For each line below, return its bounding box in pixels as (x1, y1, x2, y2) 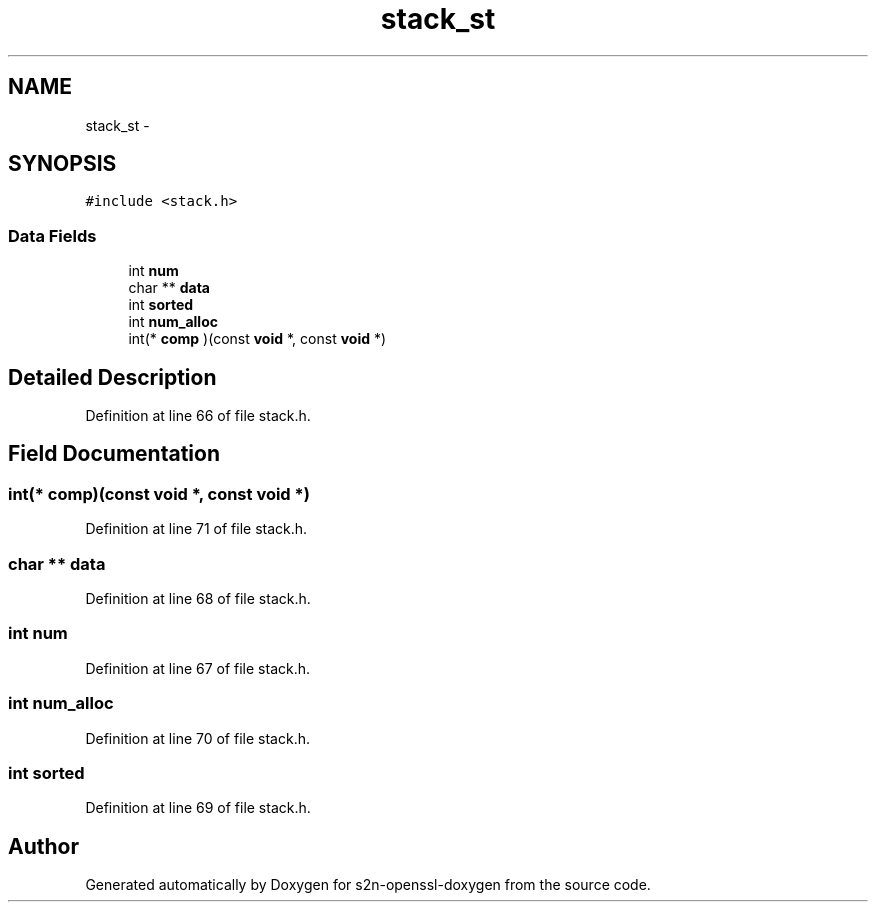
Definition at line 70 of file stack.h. (85, 729, 310, 747)
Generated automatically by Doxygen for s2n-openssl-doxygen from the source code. (85, 876, 651, 894)
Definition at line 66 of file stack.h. (85, 407, 311, 425)
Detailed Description (8, 364, 217, 390)
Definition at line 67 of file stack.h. (85, 659, 311, 677)
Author (8, 833, 79, 859)
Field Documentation (8, 441, 220, 467)
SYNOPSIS (8, 151, 117, 177)
